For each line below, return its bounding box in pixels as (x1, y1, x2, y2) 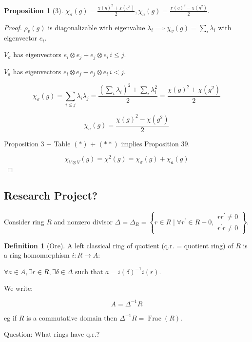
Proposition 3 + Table (4, 138, 71, 148)
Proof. (4, 22, 22, 32)
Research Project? (4, 188, 98, 203)
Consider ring (4, 216, 44, 226)
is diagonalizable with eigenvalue (48, 22, 145, 32)
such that (75, 266, 103, 276)
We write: (4, 282, 33, 293)
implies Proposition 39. (121, 138, 190, 148)
